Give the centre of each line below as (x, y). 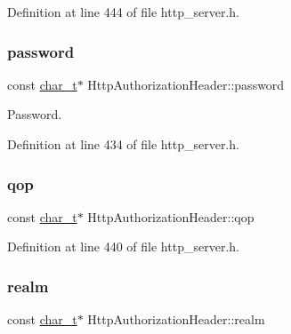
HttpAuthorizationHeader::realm (176, 319)
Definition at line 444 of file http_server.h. (123, 12)
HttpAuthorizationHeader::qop (171, 216)
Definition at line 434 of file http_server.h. (123, 144)
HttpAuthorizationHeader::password (186, 84)
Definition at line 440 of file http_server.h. (123, 247)
